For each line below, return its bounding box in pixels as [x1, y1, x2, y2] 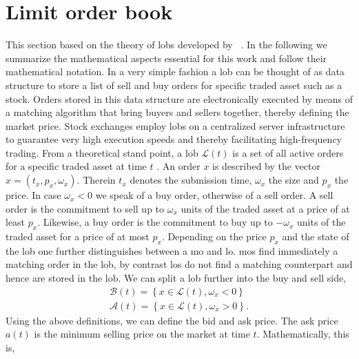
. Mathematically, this [256, 327, 349, 341]
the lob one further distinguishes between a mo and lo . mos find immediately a [6, 243, 338, 258]
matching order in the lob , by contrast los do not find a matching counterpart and [6, 257, 353, 271]
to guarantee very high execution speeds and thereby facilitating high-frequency [6, 132, 342, 146]
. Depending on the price [161, 229, 267, 244]
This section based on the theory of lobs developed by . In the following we [6, 37, 327, 52]
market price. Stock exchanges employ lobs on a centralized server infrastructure [6, 118, 345, 133]
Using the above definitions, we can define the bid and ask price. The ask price [6, 313, 338, 327]
